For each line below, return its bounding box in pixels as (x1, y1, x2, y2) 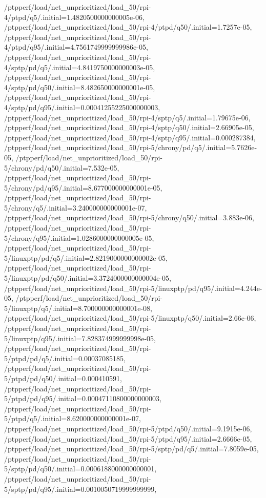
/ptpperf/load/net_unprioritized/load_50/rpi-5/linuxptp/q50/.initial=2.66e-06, (4, 313, 256, 323)
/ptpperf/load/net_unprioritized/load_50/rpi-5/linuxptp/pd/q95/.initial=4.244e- (4, 282, 262, 293)
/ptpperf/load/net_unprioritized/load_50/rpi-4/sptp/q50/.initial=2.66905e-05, (4, 122, 254, 133)
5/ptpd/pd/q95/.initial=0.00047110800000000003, (4, 393, 161, 404)
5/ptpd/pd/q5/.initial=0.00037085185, (4, 352, 126, 363)
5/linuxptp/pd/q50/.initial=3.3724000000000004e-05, (4, 273, 171, 283)
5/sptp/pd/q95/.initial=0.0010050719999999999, (4, 483, 157, 494)
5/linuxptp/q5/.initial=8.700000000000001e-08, (4, 302, 153, 313)
